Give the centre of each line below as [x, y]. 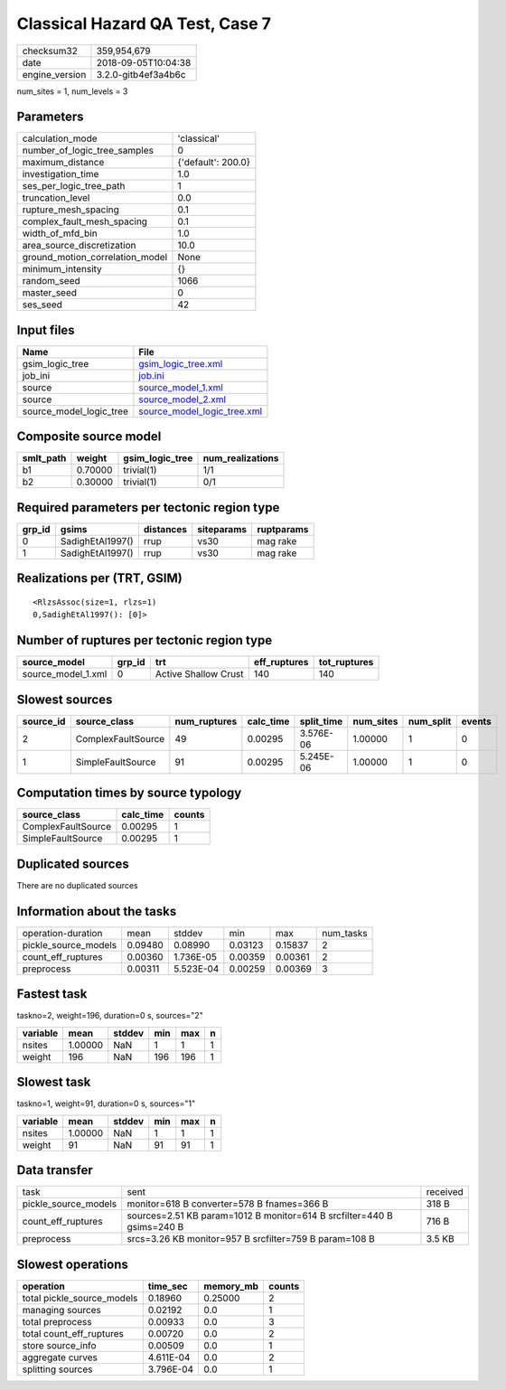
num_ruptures [206, 721]
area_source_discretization [79, 246]
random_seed [51, 281]
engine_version [54, 74]
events [477, 721]
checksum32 [50, 51]
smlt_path [44, 458]
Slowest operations [72, 1264]
